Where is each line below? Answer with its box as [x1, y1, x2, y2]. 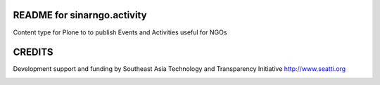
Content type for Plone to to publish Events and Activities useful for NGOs [13, 28, 227, 37]
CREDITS [13, 46, 53, 58]
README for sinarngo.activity [13, 9, 147, 21]
